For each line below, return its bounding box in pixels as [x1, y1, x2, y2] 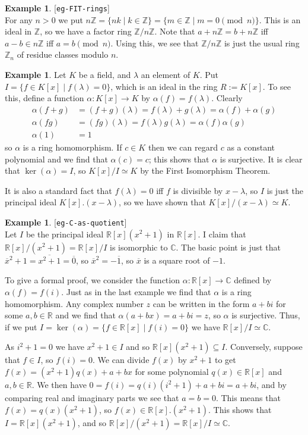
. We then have [31, 378, 87, 390]
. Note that [154, 25, 195, 37]
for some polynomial [135, 365, 209, 377]
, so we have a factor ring [40, 25, 132, 37]
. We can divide [93, 353, 150, 366]
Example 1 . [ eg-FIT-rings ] [5, 2, 110, 14]
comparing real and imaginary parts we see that [5, 391, 179, 403]
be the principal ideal [26, 227, 104, 240]
